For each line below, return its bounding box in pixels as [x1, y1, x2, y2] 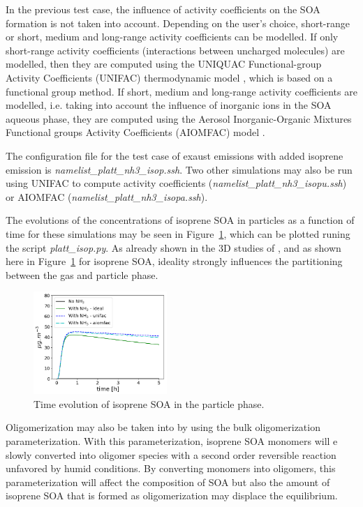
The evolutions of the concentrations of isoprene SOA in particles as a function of [6, 213, 355, 227]
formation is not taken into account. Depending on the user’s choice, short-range [6, 15, 350, 30]
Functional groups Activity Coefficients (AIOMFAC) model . [6, 125, 265, 139]
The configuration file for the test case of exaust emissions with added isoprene [6, 148, 343, 162]
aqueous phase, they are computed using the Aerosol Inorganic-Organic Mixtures [6, 111, 352, 126]
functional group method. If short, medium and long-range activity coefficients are [6, 84, 357, 98]
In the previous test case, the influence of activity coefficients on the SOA [6, 2, 320, 16]
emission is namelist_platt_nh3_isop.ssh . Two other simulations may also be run [6, 162, 353, 176]
